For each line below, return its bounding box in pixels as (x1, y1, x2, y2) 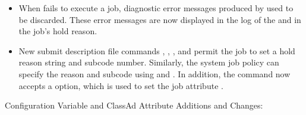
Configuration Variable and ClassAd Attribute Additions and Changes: (5, 99, 263, 111)
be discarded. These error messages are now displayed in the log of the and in (18, 13, 301, 25)
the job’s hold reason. (18, 25, 97, 37)
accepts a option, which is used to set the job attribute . (18, 79, 223, 91)
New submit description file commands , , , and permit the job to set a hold (18, 44, 295, 57)
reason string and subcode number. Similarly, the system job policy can (18, 56, 279, 68)
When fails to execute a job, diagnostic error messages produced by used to (18, 2, 294, 14)
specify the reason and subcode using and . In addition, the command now (18, 67, 291, 80)
